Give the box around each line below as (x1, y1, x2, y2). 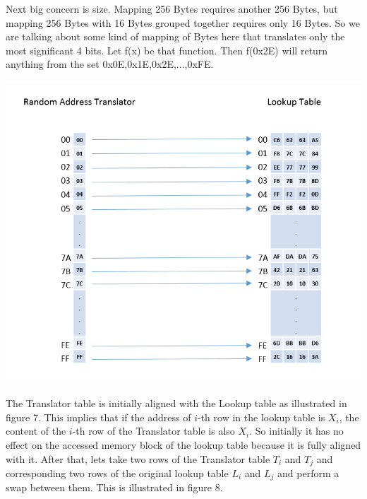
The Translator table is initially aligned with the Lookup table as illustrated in (6, 396, 347, 411)
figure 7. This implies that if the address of (6, 409, 191, 424)
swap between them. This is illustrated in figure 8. (6, 480, 223, 495)
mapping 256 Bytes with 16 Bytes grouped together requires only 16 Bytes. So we (6, 15, 360, 30)
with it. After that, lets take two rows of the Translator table (6, 451, 270, 466)
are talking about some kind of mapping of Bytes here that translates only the (6, 29, 345, 44)
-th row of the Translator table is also (72, 423, 235, 438)
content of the (6, 423, 66, 438)
